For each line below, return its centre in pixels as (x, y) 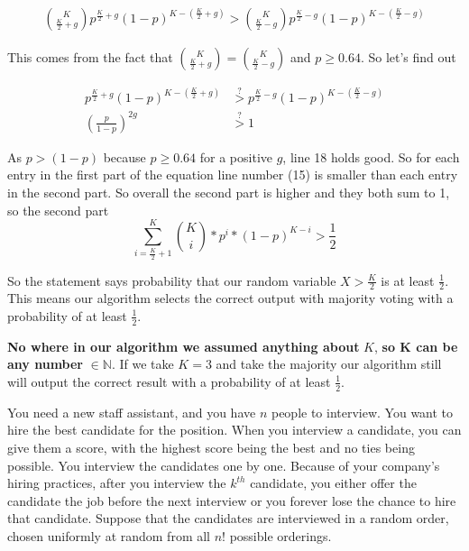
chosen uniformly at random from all (109, 535)
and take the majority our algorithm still (329, 364)
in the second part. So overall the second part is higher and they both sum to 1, (229, 192)
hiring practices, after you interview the (117, 483)
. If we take (143, 364)
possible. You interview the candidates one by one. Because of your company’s (224, 465)
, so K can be (416, 346)
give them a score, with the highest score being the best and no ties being (211, 447)
